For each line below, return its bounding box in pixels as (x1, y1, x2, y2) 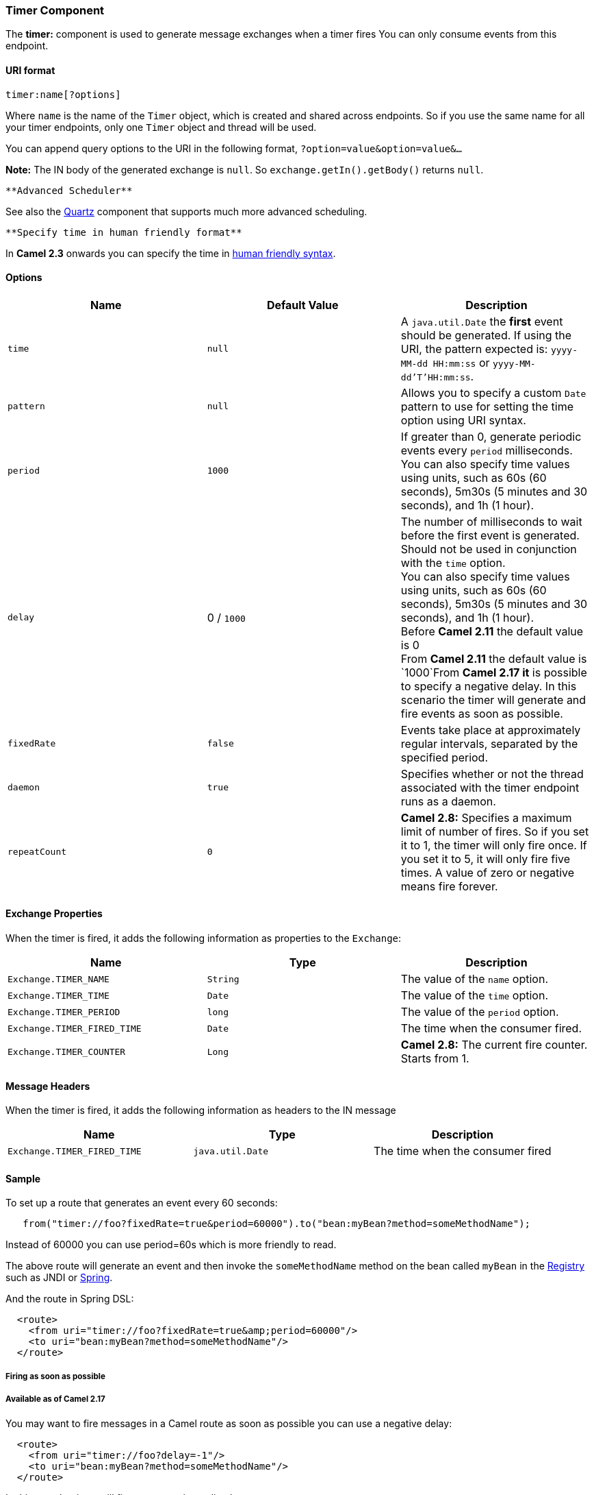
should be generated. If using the (400, 328, 572, 342)
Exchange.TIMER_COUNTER (8, 1046, 126, 1057)
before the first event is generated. (400, 528, 580, 542)
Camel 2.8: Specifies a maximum (400, 810, 572, 825)
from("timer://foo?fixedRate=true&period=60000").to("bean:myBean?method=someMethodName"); (23, 1218, 531, 1230)
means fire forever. (400, 879, 498, 893)
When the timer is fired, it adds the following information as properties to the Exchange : (5, 932, 402, 945)
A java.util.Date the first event (400, 314, 563, 328)
